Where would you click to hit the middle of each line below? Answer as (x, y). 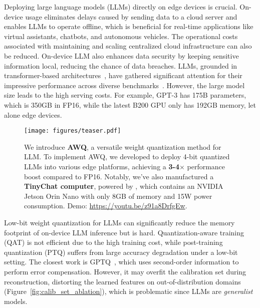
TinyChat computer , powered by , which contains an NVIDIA (124, 186)
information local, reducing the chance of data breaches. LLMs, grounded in (121, 65)
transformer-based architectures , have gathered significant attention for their (123, 75)
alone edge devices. (33, 114)
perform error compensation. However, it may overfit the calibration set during (125, 271)
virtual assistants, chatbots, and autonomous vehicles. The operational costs (121, 36)
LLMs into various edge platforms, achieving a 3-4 (102, 166)
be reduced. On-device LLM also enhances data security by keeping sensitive (121, 55)
